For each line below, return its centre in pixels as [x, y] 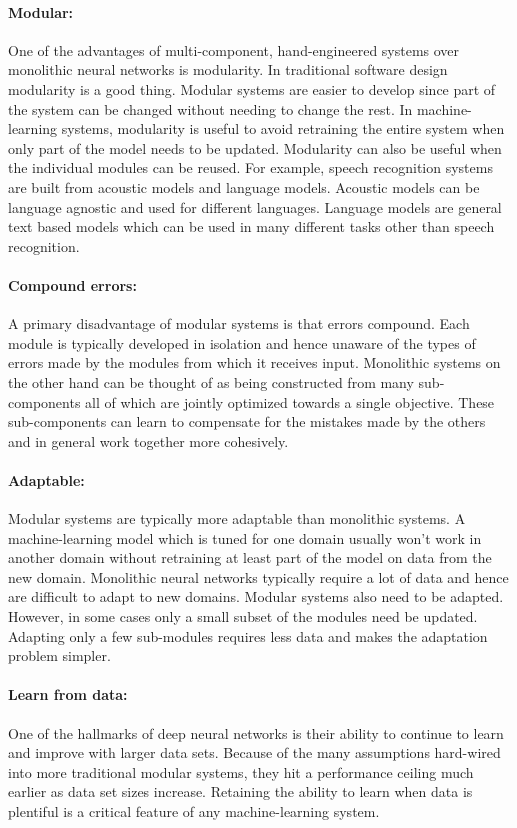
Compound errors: [72, 284]
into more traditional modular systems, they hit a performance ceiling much [241, 771]
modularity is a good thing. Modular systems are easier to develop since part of [252, 88]
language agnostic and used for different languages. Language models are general [255, 206]
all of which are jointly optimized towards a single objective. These [290, 401]
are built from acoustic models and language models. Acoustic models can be [244, 186]
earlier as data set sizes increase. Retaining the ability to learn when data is [240, 791]
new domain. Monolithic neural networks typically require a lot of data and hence [258, 576]
